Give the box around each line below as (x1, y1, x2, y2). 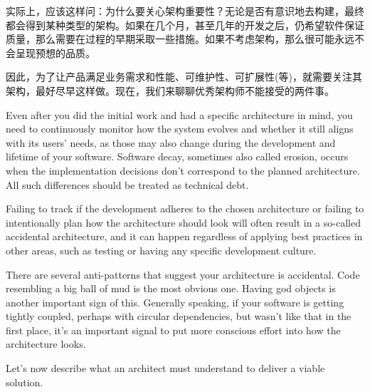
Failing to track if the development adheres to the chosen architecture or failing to (6, 201, 364, 216)
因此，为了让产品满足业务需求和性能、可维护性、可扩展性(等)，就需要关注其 (6, 69, 362, 84)
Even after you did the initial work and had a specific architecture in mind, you (6, 107, 353, 122)
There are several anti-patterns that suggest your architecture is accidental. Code (6, 267, 360, 282)
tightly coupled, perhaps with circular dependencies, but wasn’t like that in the (6, 309, 351, 324)
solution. (6, 374, 43, 389)
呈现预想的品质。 (15, 45, 95, 60)
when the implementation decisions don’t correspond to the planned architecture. (6, 163, 360, 177)
